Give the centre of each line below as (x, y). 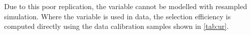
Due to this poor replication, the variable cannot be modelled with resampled (126, 6)
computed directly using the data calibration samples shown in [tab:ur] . (117, 26)
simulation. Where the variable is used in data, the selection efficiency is (118, 16)
